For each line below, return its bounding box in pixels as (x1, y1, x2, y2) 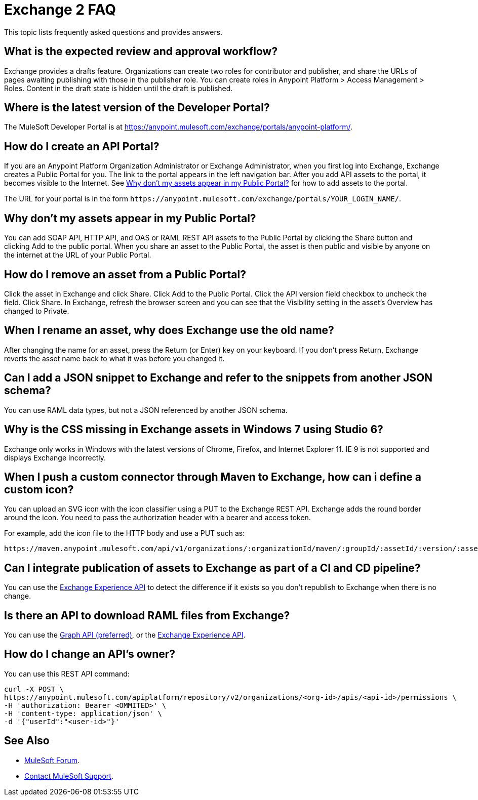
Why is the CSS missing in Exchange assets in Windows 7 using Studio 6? (4, 423, 383, 436)
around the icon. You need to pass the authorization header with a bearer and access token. (4, 513, 311, 522)
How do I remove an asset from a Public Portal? (4, 268, 247, 281)
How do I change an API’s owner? (4, 648, 176, 661)
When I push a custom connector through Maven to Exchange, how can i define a (4, 470, 422, 483)
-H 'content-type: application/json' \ (4, 709, 162, 718)
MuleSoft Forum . (24, 755, 80, 765)
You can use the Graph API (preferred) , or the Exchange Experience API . (4, 630, 246, 640)
